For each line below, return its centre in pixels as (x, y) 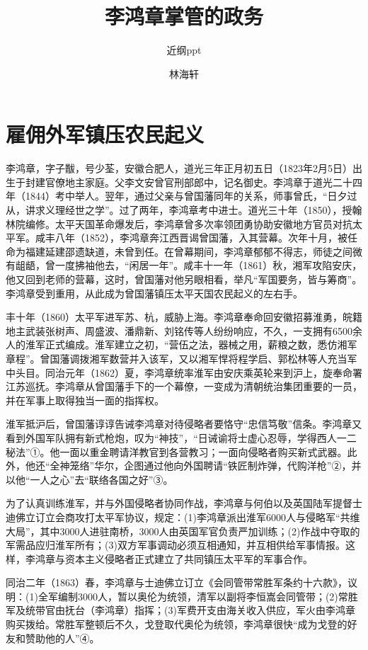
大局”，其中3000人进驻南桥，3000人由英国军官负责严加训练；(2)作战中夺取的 (183, 531)
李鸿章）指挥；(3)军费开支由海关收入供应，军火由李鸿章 (225, 610)
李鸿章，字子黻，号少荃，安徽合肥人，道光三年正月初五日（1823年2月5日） (179, 168)
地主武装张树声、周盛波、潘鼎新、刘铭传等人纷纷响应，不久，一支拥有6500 (179, 330)
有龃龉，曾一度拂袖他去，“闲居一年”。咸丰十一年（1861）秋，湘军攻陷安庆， (184, 265)
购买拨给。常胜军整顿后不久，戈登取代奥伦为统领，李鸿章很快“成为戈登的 (177, 624)
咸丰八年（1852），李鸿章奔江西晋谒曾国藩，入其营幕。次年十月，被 (191, 238)
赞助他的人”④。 (62, 638)
